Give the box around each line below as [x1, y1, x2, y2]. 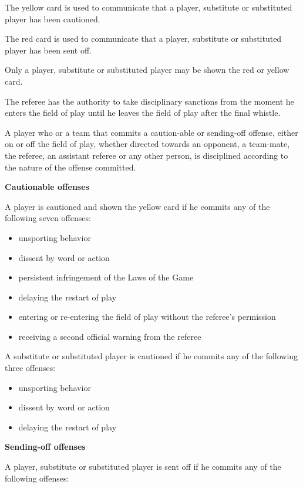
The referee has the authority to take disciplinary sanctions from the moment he [5, 95, 294, 107]
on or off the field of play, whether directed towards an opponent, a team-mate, [5, 138, 290, 150]
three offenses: [5, 362, 56, 374]
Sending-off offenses [5, 440, 86, 453]
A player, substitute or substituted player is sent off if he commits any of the [5, 460, 281, 473]
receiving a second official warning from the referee [18, 330, 201, 342]
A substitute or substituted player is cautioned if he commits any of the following [5, 350, 298, 362]
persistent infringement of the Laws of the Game [18, 271, 194, 283]
